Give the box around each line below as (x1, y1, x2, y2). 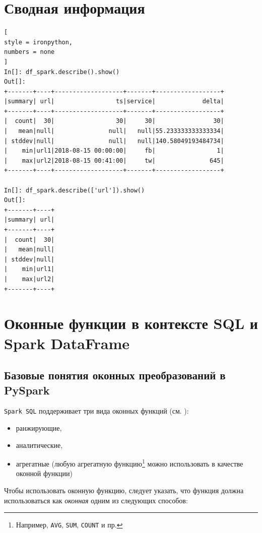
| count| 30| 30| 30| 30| (4, 117, 224, 125)
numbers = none (4, 48, 55, 56)
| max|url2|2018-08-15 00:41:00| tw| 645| (4, 157, 224, 164)
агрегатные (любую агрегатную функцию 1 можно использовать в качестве (16, 457, 243, 469)
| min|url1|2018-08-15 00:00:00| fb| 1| (4, 147, 224, 155)
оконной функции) (16, 468, 73, 479)
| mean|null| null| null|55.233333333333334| (4, 127, 224, 135)
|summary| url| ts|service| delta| (4, 98, 224, 105)
